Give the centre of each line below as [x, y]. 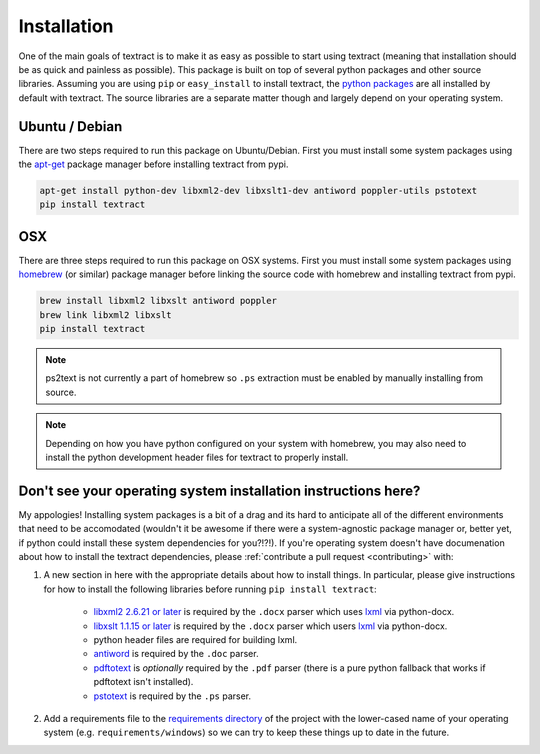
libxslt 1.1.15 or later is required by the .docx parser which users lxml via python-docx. [270, 626]
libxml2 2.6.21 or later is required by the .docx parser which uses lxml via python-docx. [274, 612]
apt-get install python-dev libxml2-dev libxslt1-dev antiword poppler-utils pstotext [258, 190]
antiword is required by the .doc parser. [176, 654]
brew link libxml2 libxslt [105, 314]
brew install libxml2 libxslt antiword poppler [158, 301]
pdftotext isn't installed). [143, 682]
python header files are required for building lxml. [195, 640]
